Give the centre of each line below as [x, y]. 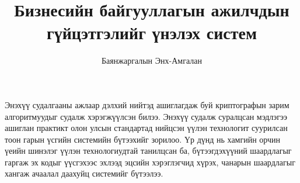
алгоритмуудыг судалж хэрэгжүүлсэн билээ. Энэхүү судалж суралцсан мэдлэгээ [146, 116]
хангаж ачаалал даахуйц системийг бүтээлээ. [84, 173]
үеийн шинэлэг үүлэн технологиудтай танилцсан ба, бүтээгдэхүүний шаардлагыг [148, 151]
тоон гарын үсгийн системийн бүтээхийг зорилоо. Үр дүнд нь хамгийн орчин [143, 139]
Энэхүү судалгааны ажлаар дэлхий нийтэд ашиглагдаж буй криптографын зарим [147, 104]
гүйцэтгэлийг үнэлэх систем [152, 32]
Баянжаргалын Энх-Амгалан [152, 61]
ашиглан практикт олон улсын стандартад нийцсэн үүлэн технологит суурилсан [146, 128]
